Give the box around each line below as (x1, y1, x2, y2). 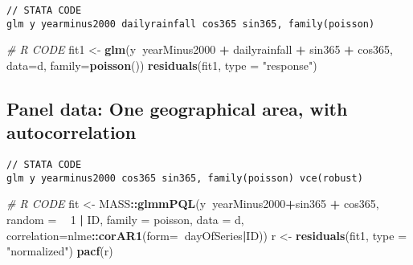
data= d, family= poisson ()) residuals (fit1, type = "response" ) (6, 56, 317, 73)
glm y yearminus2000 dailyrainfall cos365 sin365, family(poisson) (6, 18, 375, 30)
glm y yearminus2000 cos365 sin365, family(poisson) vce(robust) (6, 172, 363, 184)
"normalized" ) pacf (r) (6, 243, 113, 259)
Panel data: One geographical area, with (6, 96, 348, 120)
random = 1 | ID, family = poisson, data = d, (6, 211, 244, 227)
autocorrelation (6, 120, 137, 145)
